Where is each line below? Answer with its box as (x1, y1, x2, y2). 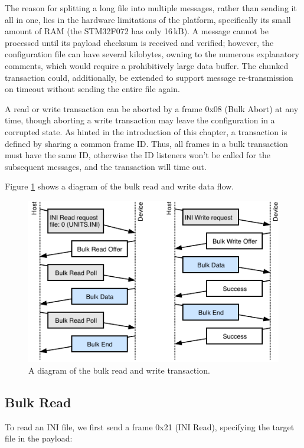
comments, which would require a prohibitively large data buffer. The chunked (5, 59, 289, 71)
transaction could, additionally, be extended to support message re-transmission (5, 71, 293, 83)
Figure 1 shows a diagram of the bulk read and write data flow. (5, 180, 234, 192)
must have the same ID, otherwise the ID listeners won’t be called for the (5, 149, 270, 161)
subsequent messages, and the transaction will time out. (5, 160, 207, 172)
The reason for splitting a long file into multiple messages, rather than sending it (5, 2, 297, 14)
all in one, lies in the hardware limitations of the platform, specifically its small (5, 13, 291, 25)
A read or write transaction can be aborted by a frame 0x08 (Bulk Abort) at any (5, 102, 299, 115)
